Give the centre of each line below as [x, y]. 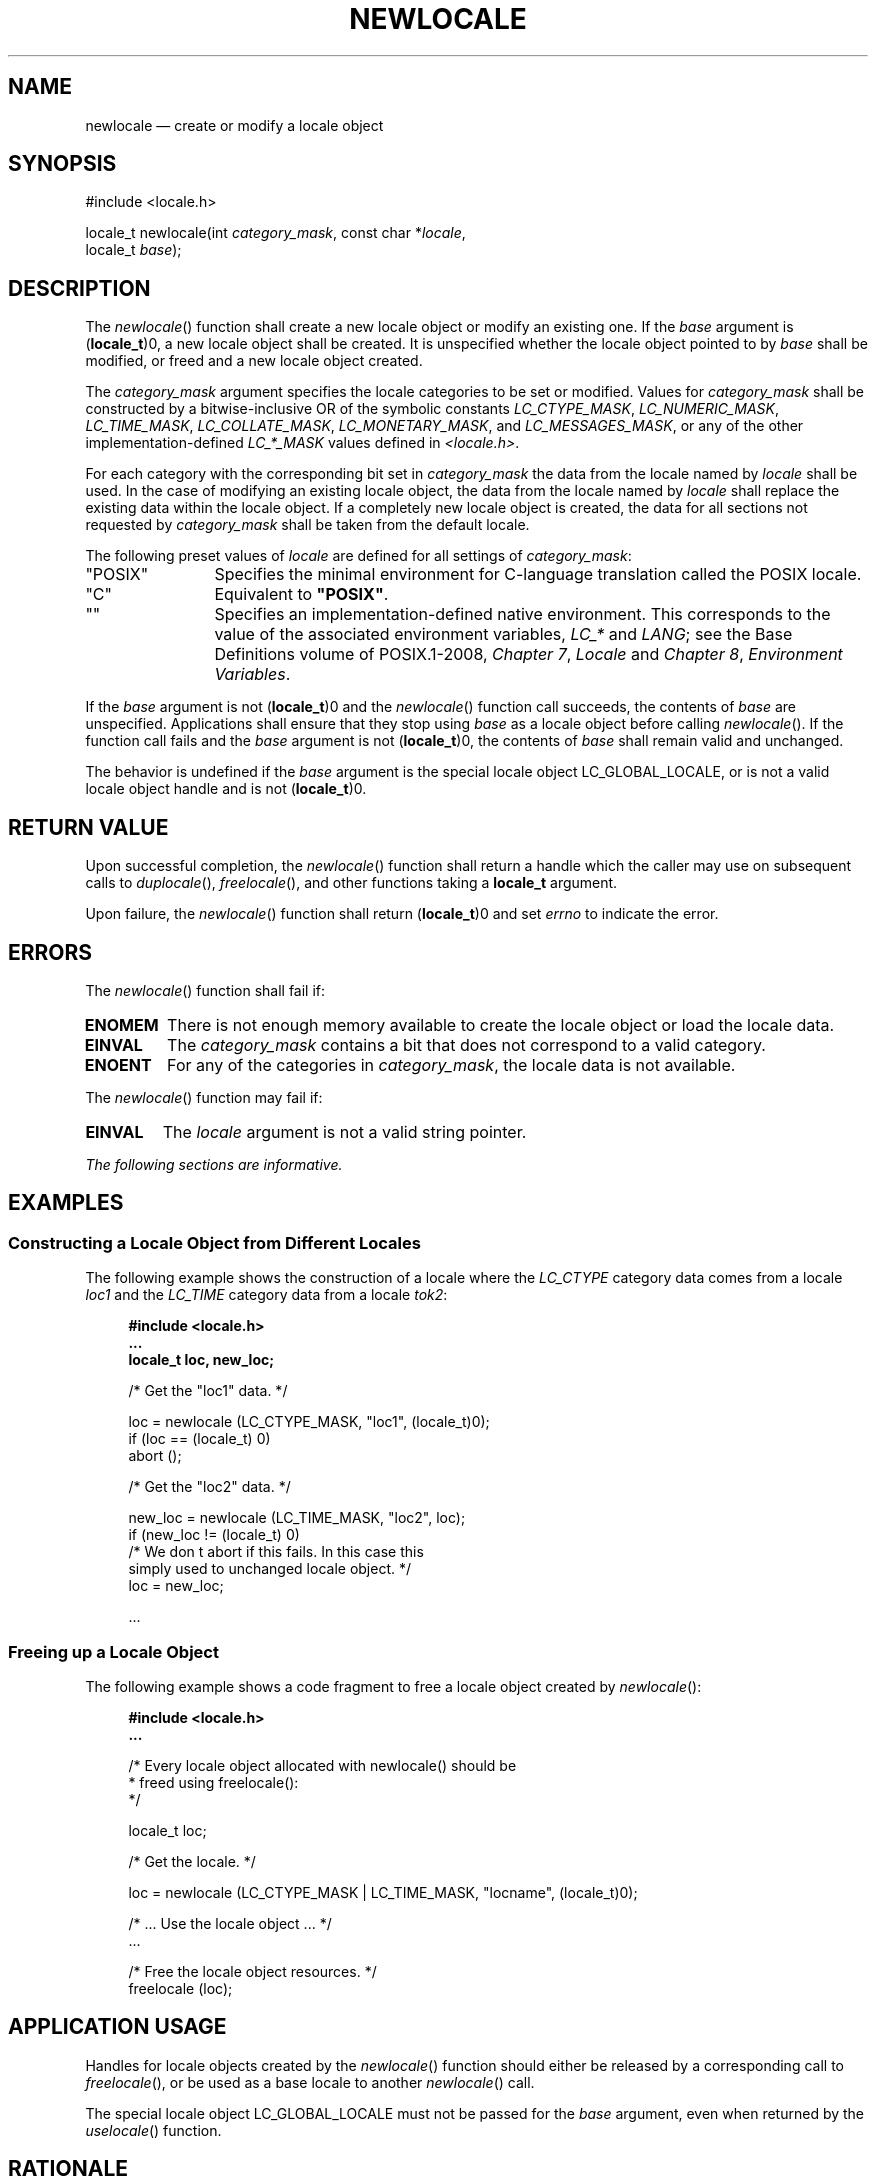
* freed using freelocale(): [213, 1782]
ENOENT [118, 1064]
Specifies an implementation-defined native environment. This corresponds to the [522, 614]
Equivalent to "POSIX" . [301, 594]
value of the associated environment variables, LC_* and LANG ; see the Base [503, 634]
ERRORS [50, 952]
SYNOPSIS [62, 164]
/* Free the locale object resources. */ [252, 1971]
